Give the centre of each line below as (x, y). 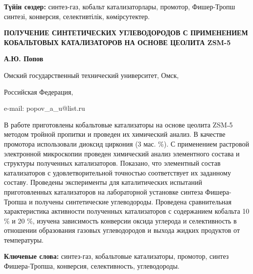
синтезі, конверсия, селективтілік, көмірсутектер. (77, 16)
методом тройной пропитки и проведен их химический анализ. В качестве (115, 134)
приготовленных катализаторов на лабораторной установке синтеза (103, 191)
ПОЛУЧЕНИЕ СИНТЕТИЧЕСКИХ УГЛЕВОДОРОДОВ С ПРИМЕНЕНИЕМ (126, 33)
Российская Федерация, (39, 91)
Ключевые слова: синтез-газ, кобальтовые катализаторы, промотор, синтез (116, 256)
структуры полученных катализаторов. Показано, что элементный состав (112, 163)
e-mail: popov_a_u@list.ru (45, 108)
